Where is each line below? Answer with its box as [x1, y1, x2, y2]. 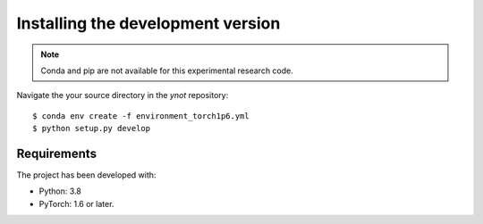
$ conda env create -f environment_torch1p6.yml [32, 111, 250, 120]
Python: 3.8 [38, 186, 82, 196]
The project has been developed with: [16, 170, 157, 180]
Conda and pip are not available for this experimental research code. [40, 65, 294, 76]
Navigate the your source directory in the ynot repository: [16, 90, 229, 101]
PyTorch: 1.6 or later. [38, 198, 114, 209]
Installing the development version [16, 13, 281, 33]
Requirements [16, 145, 97, 161]
